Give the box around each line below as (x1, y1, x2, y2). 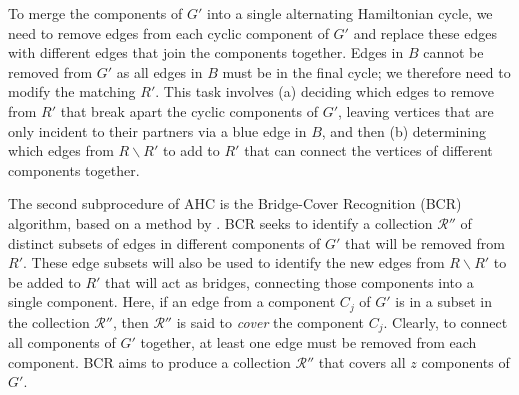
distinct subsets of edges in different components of (8, 232, 321, 253)
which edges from (8, 140, 114, 161)
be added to (8, 271, 81, 292)
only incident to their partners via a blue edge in (8, 120, 307, 141)
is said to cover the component (176, 311, 365, 332)
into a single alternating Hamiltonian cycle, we (207, 3, 493, 23)
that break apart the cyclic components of (60, 100, 318, 121)
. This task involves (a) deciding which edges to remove (155, 81, 494, 102)
